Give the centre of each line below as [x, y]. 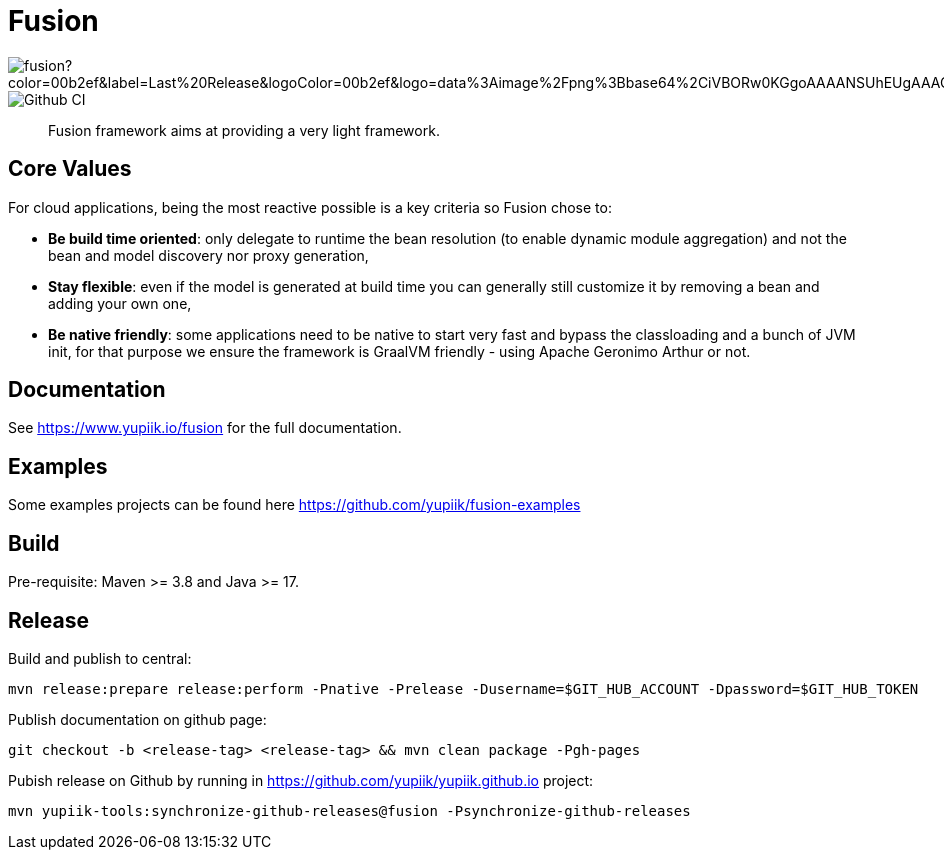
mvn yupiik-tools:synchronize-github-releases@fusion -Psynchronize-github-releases [349, 810]
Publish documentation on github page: [137, 719]
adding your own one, [120, 303]
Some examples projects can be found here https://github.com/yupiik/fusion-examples [294, 505]
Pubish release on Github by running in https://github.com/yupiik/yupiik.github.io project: [301, 780]
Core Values [70, 169]
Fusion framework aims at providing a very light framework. [244, 130]
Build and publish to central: [100, 658]
